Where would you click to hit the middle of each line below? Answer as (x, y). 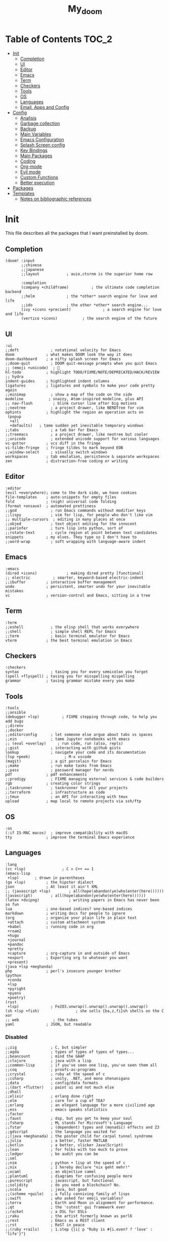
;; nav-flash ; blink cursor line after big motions (71, 404)
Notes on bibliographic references (56, 199)
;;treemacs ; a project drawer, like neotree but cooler (77, 435)
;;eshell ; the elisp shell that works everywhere (72, 627)
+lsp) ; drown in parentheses (46, 878)
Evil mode (30, 172)
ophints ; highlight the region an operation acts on (74, 412)
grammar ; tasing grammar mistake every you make (70, 681)
